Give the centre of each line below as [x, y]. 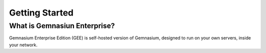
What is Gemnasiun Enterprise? [62, 26]
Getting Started [41, 13]
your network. [23, 45]
